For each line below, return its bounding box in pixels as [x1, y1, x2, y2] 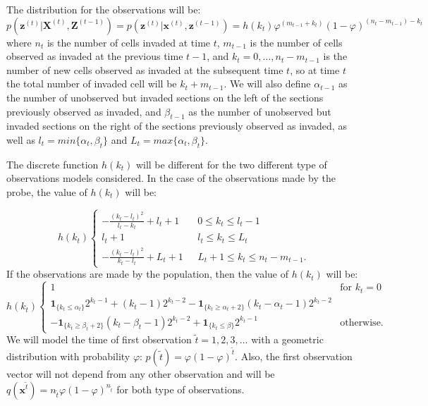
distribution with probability [6, 348, 130, 363]
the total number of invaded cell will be [6, 76, 177, 91]
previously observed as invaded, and [6, 104, 161, 118]
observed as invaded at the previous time [6, 49, 183, 63]
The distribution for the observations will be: [6, 2, 201, 16]
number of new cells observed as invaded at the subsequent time [6, 62, 283, 77]
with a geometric [251, 332, 324, 347]
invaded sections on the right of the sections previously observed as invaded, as [6, 118, 347, 133]
